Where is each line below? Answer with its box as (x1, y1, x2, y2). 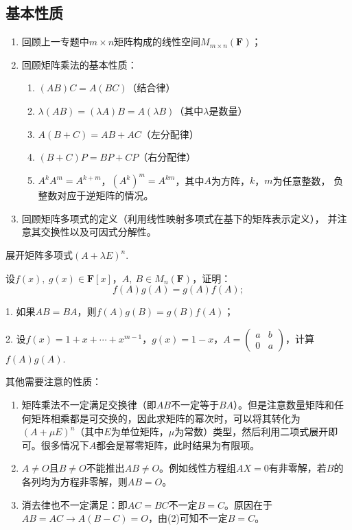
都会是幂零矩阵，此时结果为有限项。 (96, 437, 260, 452)
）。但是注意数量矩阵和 (233, 397, 335, 412)
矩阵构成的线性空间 (114, 34, 201, 49)
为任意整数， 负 (272, 173, 344, 187)
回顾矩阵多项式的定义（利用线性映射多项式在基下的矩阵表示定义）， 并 (21, 211, 338, 225)
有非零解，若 (268, 461, 327, 475)
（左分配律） (141, 126, 199, 141)
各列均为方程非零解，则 (21, 474, 128, 488)
